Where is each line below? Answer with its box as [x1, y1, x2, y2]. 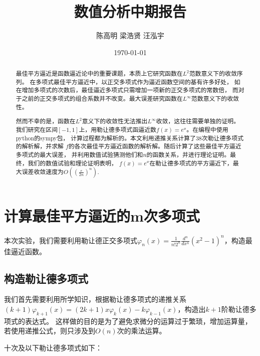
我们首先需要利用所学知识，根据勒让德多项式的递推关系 [4, 294, 186, 304]
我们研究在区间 [16, 125, 58, 133]
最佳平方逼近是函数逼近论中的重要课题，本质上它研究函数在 [16, 69, 183, 78]
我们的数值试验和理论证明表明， [28, 158, 117, 167]
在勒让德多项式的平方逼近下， [149, 158, 233, 167]
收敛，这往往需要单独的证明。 [156, 117, 240, 125]
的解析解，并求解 [16, 142, 64, 150]
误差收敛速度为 [22, 167, 64, 176]
